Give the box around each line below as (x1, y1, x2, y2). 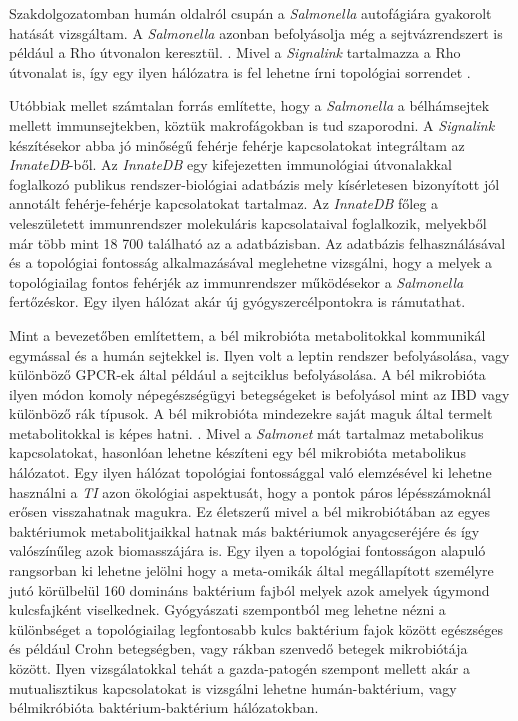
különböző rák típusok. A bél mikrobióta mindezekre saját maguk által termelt (9, 403, 493, 424)
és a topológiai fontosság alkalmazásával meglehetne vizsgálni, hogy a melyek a (9, 252, 492, 273)
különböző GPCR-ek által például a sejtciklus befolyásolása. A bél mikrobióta (9, 364, 486, 385)
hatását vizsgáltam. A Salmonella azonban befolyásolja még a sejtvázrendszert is (9, 22, 503, 43)
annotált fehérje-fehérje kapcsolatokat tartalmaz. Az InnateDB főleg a (9, 193, 439, 214)
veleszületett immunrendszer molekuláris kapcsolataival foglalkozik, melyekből (9, 212, 487, 233)
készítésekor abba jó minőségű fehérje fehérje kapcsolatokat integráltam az (9, 134, 465, 155)
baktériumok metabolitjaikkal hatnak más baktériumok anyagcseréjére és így (9, 520, 480, 541)
